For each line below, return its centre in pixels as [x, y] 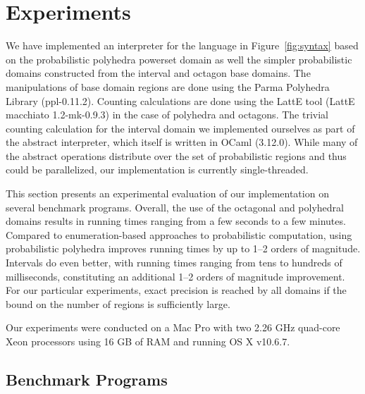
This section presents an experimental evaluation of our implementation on [167, 193]
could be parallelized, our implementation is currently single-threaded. [157, 170]
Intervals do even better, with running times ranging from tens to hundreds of [174, 263]
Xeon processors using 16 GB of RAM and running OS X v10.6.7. [148, 341]
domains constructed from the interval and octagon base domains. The [158, 73]
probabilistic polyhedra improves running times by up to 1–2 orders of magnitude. [183, 248]
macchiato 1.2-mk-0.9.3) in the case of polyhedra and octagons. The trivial [167, 115]
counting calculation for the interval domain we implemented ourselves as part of [180, 128]
